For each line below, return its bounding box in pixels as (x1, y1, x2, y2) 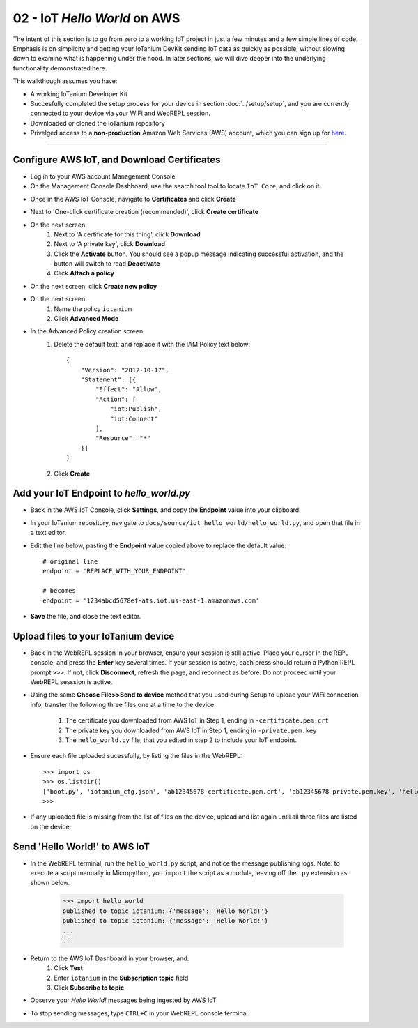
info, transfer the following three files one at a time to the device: (30, 700, 216, 709)
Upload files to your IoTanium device (13, 630, 175, 642)
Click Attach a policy (54, 269, 115, 278)
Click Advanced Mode (54, 315, 119, 323)
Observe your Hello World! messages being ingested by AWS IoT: (30, 996, 219, 1004)
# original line (42, 557, 98, 565)
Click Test (54, 964, 84, 972)
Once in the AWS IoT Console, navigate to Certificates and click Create (30, 195, 236, 203)
